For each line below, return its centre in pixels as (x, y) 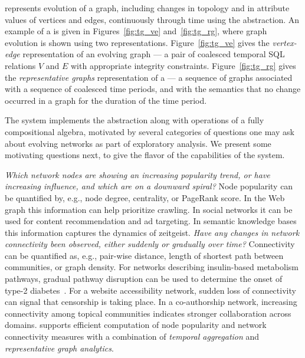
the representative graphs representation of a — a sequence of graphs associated (149, 77)
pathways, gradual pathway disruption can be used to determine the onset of (144, 279)
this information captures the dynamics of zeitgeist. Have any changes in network (152, 232)
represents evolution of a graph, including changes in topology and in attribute (147, 8)
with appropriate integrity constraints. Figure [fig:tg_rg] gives (183, 65)
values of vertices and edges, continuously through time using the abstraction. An (152, 19)
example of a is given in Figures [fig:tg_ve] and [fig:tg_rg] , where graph (136, 31)
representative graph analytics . (59, 348)
